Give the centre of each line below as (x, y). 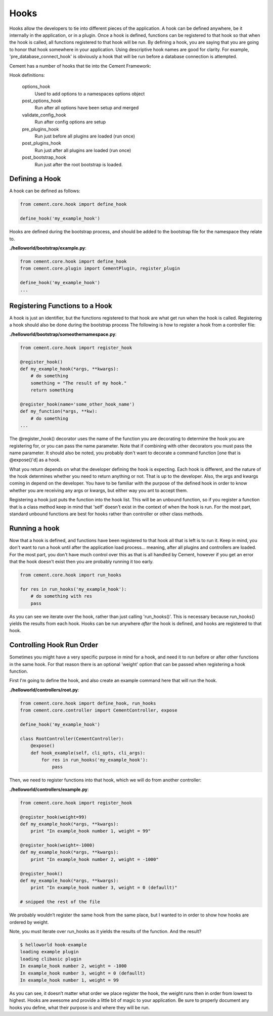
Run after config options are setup (70, 122)
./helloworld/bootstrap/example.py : (48, 248)
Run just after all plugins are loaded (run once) (83, 150)
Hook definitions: (27, 75)
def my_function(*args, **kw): (59, 411)
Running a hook (35, 528)
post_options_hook (42, 101)
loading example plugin (50, 952)
